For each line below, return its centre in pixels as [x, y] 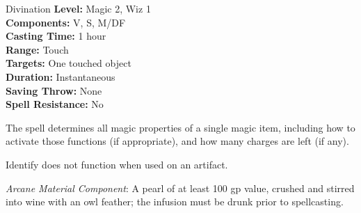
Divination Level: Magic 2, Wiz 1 [78, 8]
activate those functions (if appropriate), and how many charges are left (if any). [177, 141]
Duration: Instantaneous [61, 76]
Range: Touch [37, 49]
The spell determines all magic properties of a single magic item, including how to [180, 127]
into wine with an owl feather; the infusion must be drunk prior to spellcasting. [175, 202]
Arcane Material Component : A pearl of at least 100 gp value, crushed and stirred [180, 188]
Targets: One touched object [69, 63]
